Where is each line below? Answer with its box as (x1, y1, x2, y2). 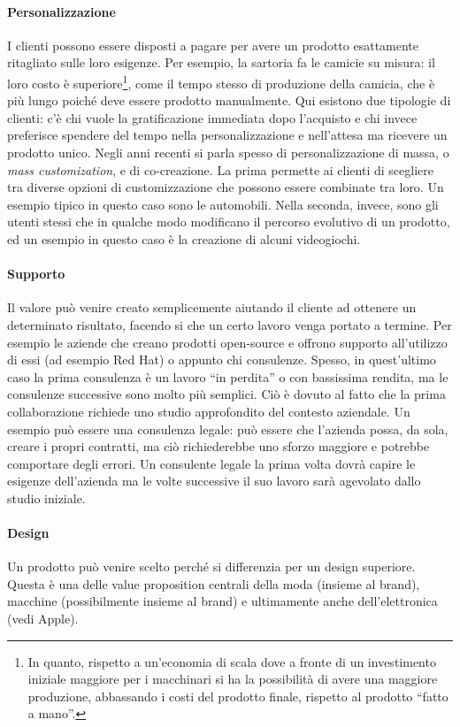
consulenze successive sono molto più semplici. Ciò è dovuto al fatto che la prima (7, 385, 446, 403)
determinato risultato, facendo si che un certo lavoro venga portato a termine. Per (7, 315, 452, 333)
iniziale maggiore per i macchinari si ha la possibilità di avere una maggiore (27, 670, 438, 688)
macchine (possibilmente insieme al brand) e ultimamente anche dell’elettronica (7, 592, 438, 610)
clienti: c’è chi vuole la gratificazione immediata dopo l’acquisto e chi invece (7, 108, 418, 126)
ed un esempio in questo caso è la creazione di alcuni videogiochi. (7, 229, 361, 248)
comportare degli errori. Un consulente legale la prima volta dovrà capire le (7, 454, 416, 472)
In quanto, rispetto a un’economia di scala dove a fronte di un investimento (27, 652, 436, 670)
